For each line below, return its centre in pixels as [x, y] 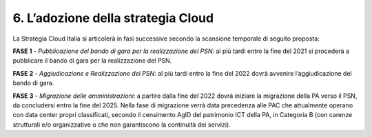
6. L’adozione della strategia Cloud [113, 18]
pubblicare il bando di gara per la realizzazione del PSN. [92, 61]
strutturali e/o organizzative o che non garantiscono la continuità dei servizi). [122, 125]
